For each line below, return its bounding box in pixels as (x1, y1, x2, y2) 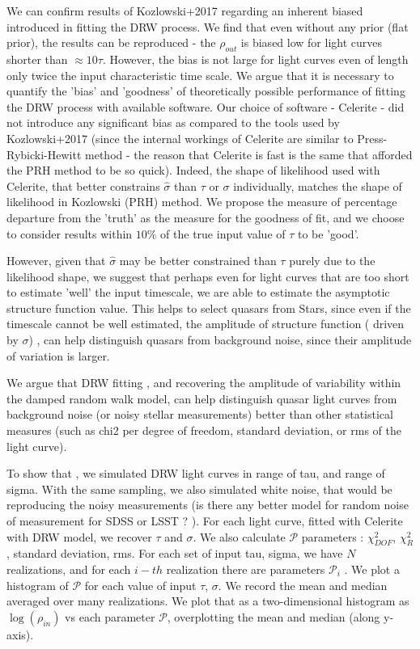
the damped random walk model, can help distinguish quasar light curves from (6, 390, 397, 407)
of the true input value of (160, 225, 286, 242)
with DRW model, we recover (6, 528, 152, 545)
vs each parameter (65, 608, 155, 625)
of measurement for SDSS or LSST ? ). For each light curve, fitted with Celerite (6, 512, 403, 529)
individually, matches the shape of (233, 177, 402, 194)
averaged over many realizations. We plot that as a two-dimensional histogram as (6, 592, 409, 609)
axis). (6, 626, 34, 643)
